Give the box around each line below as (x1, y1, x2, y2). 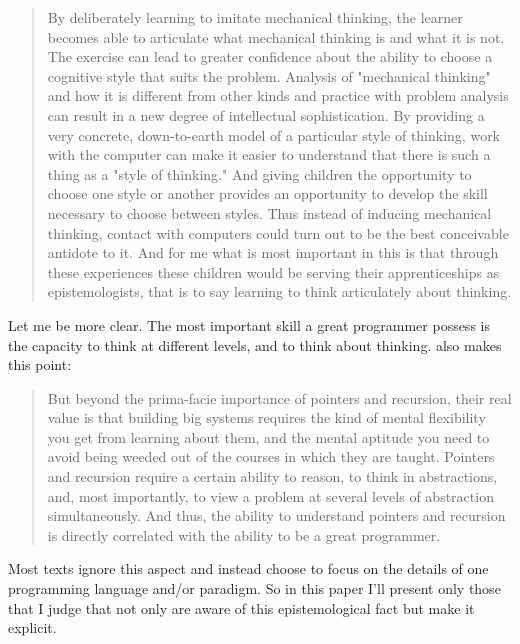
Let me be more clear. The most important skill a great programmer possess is (8, 314, 490, 335)
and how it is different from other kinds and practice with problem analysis (47, 85, 509, 106)
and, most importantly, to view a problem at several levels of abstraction (47, 485, 494, 506)
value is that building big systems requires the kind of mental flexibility (47, 407, 486, 428)
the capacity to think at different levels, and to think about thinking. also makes (8, 334, 502, 355)
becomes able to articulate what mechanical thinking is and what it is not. (47, 26, 505, 47)
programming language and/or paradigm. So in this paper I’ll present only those (8, 578, 501, 599)
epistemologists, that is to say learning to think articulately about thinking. (47, 281, 512, 302)
